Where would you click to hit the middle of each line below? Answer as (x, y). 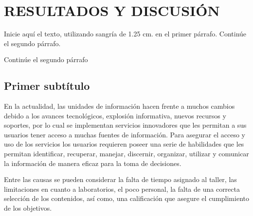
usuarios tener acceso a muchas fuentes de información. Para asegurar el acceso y (125, 134)
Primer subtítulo (47, 86)
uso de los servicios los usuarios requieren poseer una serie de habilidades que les (124, 144)
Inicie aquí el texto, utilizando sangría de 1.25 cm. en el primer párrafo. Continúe (125, 34)
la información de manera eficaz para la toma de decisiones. (93, 163)
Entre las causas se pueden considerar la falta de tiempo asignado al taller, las (120, 179)
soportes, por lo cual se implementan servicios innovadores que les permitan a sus (125, 125)
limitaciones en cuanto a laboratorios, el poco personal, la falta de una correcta (122, 189)
